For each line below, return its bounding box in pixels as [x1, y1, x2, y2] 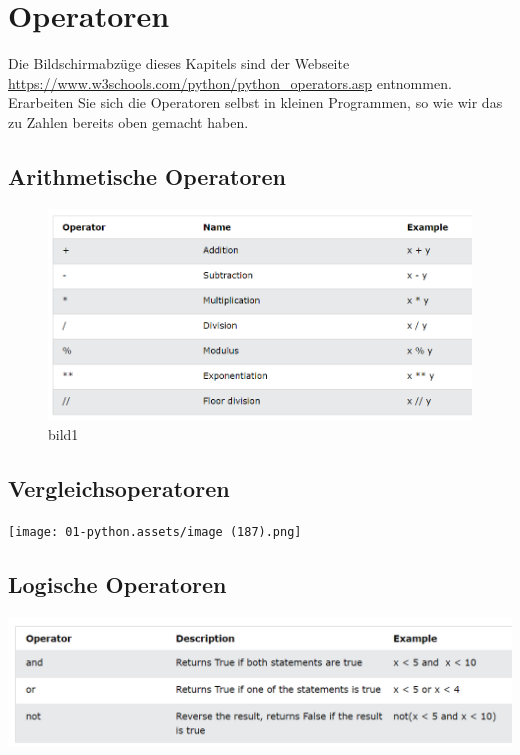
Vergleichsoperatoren [8, 473, 230, 504]
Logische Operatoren [8, 568, 227, 599]
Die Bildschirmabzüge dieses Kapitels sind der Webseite [8, 53, 350, 74]
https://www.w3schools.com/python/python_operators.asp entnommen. [8, 72, 452, 93]
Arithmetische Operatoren [8, 160, 286, 191]
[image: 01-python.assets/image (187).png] [8, 524, 302, 539]
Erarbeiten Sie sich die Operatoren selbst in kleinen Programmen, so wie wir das [8, 92, 503, 113]
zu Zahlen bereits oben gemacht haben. [8, 111, 249, 132]
